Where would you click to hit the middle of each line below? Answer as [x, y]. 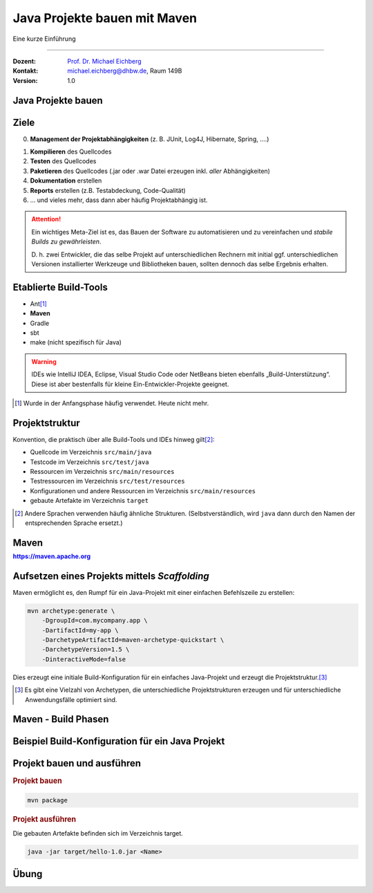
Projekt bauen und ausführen [77, 763]
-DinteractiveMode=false [84, 659]
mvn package [48, 800]
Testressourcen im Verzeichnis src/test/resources [108, 481]
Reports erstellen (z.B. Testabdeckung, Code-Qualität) [108, 190]
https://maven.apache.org [52, 556]
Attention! [46, 219]
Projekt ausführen [45, 819]
